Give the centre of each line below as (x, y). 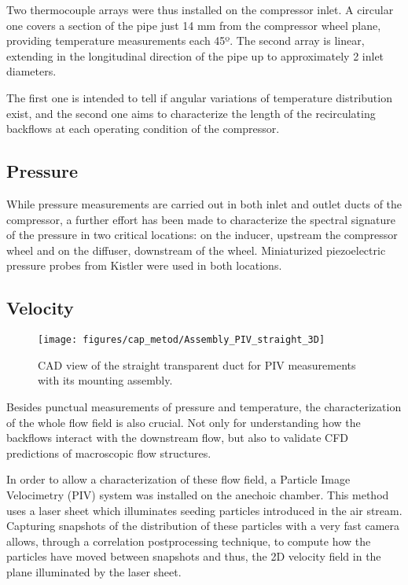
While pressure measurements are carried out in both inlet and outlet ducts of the (204, 203)
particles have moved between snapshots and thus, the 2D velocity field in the (194, 556)
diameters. (31, 71)
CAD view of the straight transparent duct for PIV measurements (197, 364)
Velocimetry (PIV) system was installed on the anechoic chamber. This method (198, 494)
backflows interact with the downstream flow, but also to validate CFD (178, 438)
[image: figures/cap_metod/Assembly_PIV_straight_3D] (182, 340)
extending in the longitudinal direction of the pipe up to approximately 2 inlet (195, 55)
